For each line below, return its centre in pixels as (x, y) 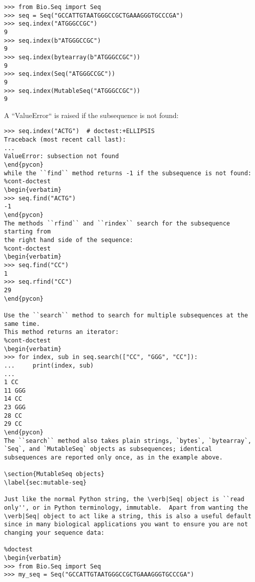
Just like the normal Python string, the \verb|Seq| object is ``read (124, 499)
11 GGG (15, 390)
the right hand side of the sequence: (69, 240)
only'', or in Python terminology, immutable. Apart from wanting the (126, 508)
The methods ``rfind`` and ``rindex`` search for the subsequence (117, 223)
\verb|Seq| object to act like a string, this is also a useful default (128, 516)
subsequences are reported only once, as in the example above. (113, 458)
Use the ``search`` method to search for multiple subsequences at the (126, 315)
